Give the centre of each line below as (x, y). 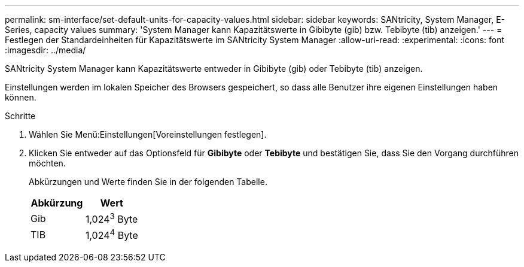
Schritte (20, 116)
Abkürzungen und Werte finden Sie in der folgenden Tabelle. (148, 182)
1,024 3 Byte (112, 219)
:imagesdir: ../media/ (45, 50)
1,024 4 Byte (112, 235)
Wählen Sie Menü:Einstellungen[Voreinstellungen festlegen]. (148, 134)
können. (21, 97)
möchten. (47, 163)
